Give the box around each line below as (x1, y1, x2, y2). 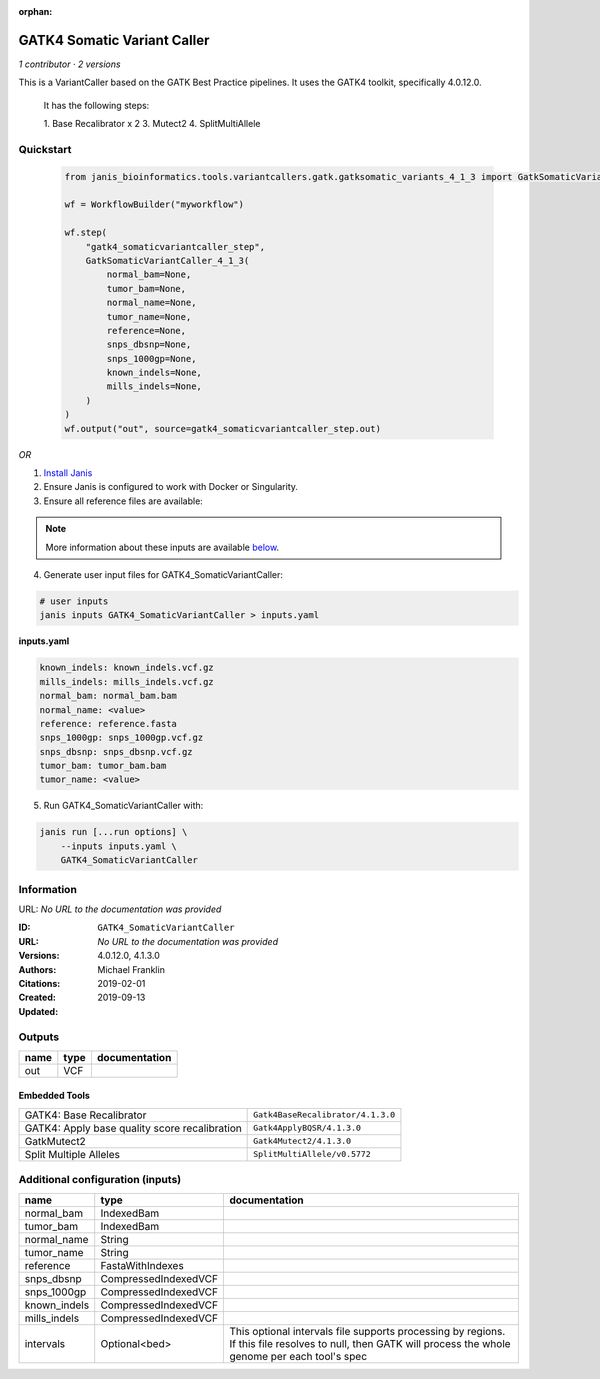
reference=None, (106, 325, 187, 336)
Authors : (18, 963, 57, 975)
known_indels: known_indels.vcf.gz (39, 662, 214, 674)
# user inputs (39, 595, 109, 607)
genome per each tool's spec (229, 1349, 368, 1363)
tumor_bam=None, (106, 283, 187, 294)
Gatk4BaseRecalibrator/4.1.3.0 (253, 1110, 396, 1120)
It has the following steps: (43, 99, 150, 111)
